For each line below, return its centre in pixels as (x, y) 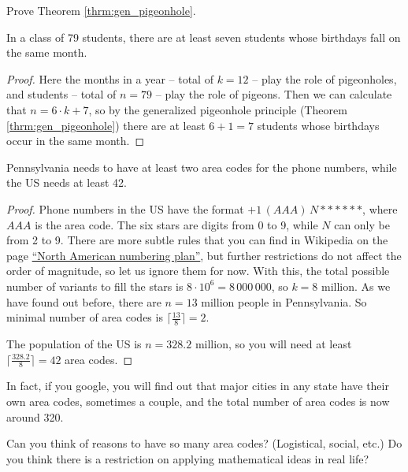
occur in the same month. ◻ (76, 141)
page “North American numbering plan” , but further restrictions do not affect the (204, 255)
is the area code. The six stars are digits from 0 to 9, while (176, 224)
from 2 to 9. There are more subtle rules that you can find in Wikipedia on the (197, 240)
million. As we (356, 286)
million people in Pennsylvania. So (284, 301)
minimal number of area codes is (85, 317)
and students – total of (61, 94)
